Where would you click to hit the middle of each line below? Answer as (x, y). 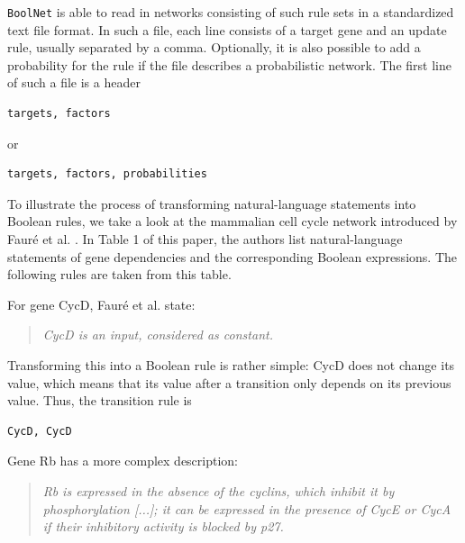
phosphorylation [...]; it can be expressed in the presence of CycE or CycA (247, 508)
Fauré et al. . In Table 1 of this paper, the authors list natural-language (205, 239)
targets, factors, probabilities (107, 174)
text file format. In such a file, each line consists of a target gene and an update (227, 29)
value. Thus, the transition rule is (100, 400)
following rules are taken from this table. (119, 274)
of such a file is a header (74, 82)
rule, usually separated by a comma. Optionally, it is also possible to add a (214, 47)
